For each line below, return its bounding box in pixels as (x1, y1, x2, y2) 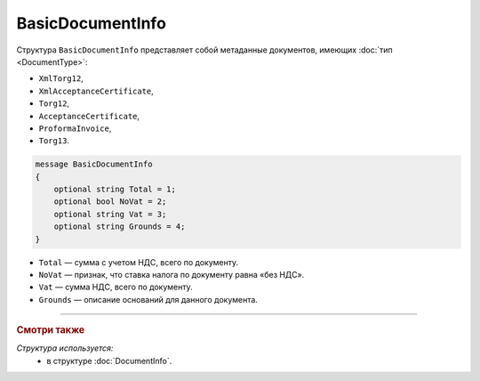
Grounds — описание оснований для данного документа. (38, 294, 258, 304)
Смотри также (16, 324, 85, 336)
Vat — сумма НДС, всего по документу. (38, 281, 193, 293)
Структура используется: (16, 343, 114, 353)
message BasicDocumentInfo (35, 159, 153, 169)
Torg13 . (38, 135, 70, 146)
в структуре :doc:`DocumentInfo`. (46, 355, 172, 366)
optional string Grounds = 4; (53, 222, 186, 231)
